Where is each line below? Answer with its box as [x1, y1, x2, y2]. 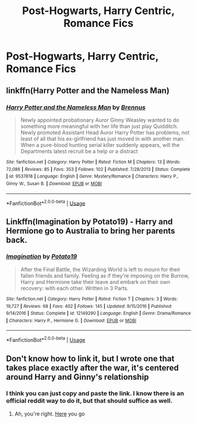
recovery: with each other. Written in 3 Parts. [20, 284, 129, 291]
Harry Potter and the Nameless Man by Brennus [6, 103, 146, 111]
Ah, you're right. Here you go [14, 410, 85, 417]
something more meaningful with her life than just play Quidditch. [20, 122, 179, 130]
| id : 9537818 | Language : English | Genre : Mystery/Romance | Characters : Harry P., [6, 173, 179, 180]
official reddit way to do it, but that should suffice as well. [6, 397, 173, 405]
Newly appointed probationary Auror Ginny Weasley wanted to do [20, 116, 180, 123]
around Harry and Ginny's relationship [6, 372, 150, 382]
